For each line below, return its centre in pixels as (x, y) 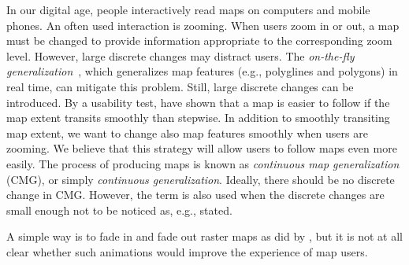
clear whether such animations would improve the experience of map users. (187, 251)
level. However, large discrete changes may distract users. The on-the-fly (180, 55)
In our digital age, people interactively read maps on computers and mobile (188, 9)
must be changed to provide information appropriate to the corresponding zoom (199, 40)
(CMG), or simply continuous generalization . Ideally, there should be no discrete (201, 179)
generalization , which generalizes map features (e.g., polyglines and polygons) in (202, 71)
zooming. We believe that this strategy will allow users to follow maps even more (202, 148)
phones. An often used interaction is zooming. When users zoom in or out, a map (203, 25)
